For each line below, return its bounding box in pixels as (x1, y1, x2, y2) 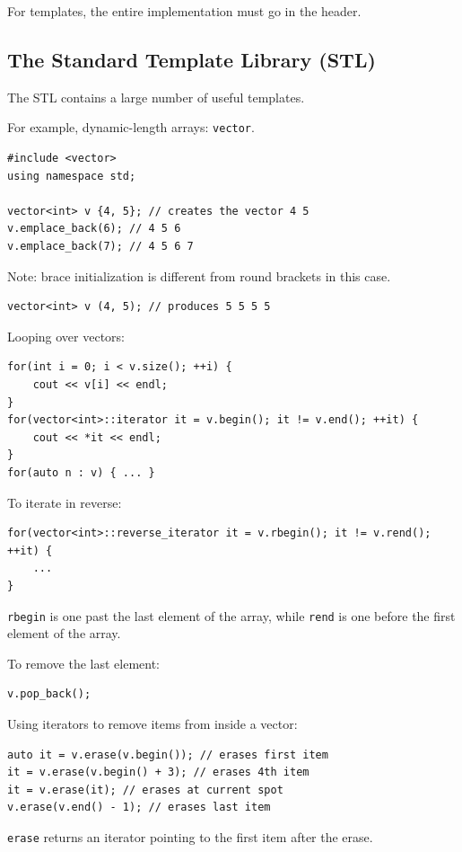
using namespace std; (7, 169, 136, 182)
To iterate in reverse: (7, 493, 122, 511)
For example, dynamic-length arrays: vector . (7, 118, 255, 137)
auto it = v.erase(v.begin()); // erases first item (7, 748, 328, 761)
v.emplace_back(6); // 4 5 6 (7, 222, 181, 235)
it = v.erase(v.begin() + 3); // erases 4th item (7, 766, 309, 779)
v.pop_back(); (7, 688, 92, 701)
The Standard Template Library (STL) (7, 45, 376, 73)
